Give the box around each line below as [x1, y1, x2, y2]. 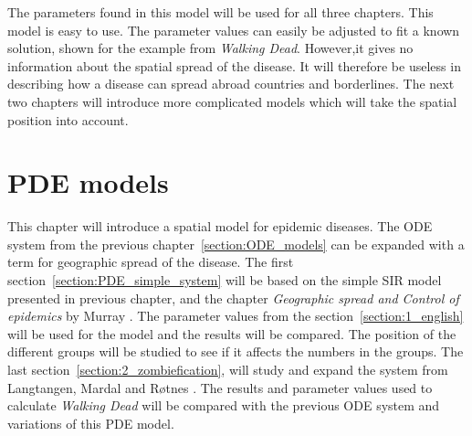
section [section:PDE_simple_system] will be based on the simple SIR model [7, 271, 442, 290]
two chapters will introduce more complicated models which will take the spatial [7, 91, 457, 111]
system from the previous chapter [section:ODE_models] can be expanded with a [7, 234, 465, 253]
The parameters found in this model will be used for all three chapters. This [7, 3, 434, 21]
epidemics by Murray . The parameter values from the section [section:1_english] [7, 306, 464, 325]
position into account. [7, 110, 129, 129]
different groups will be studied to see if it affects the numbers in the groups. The [7, 342, 464, 361]
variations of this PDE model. [7, 413, 174, 432]
